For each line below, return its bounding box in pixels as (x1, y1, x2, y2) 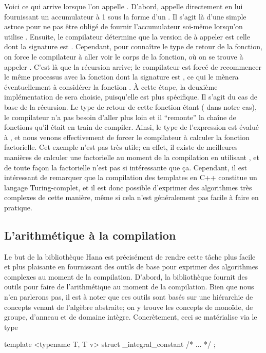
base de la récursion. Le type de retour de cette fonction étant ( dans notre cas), (4, 101, 257, 112)
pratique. (4, 202, 32, 212)
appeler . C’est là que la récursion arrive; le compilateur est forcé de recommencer (4, 61, 262, 72)
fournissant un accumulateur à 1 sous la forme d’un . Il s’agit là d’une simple (4, 11, 246, 22)
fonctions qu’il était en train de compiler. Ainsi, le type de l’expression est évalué (4, 122, 259, 132)
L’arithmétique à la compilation (4, 227, 176, 243)
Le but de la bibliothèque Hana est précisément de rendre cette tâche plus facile (4, 251, 256, 262)
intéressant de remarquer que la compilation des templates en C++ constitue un (4, 172, 257, 183)
